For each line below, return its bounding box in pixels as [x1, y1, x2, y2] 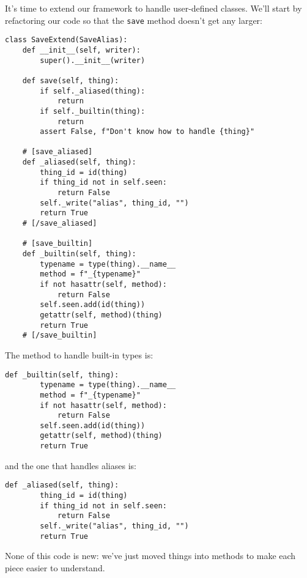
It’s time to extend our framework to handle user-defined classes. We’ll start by [5, 2, 302, 14]
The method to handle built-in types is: [5, 348, 153, 361]
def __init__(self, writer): [22, 45, 141, 54]
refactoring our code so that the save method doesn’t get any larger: [5, 13, 262, 26]
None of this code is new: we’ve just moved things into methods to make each [5, 549, 296, 562]
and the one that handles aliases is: [5, 459, 136, 472]
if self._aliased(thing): [40, 86, 146, 95]
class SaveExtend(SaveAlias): [5, 35, 128, 45]
